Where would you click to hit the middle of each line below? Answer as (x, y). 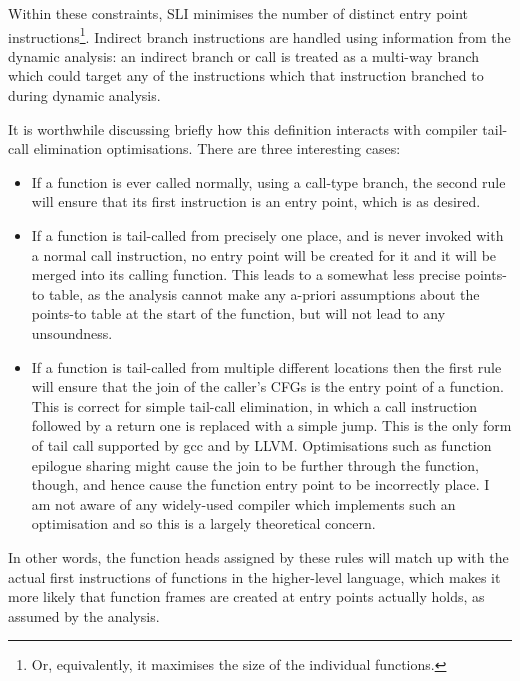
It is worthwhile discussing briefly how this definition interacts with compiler (243, 128)
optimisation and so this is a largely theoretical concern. (203, 523)
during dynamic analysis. (84, 95)
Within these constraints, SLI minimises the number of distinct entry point (238, 13)
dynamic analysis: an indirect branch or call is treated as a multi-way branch (244, 55)
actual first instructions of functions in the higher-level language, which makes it (254, 576)
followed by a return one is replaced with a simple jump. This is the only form (271, 425)
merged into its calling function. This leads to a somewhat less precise (246, 274)
